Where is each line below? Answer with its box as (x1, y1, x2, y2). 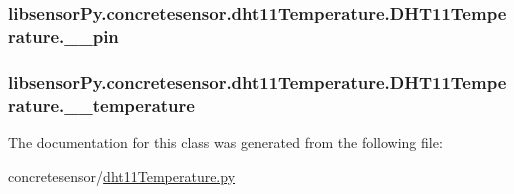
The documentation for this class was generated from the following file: (8, 131, 443, 152)
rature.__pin (8, 23, 119, 48)
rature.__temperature (8, 92, 195, 117)
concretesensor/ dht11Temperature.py (8, 165, 236, 186)
